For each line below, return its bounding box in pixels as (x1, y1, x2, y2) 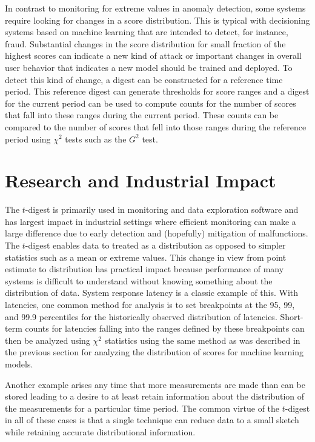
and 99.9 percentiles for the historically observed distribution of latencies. (5, 310, 277, 323)
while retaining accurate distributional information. (5, 425, 196, 438)
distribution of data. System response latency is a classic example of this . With (5, 286, 299, 299)
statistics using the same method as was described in (104, 333, 300, 346)
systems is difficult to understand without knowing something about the (5, 274, 273, 287)
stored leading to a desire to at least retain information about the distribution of (5, 390, 305, 403)
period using (5, 132, 51, 145)
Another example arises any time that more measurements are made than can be (5, 378, 305, 390)
